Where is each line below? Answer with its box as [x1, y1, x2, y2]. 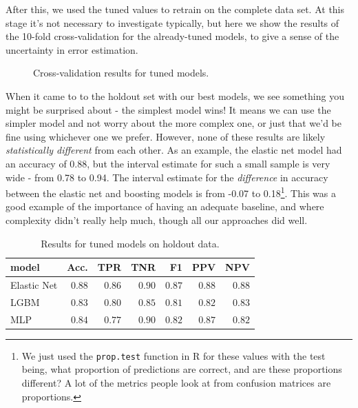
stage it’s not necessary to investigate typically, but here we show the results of [6, 15, 339, 30]
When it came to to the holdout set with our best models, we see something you [6, 88, 344, 103]
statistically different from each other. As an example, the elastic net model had [6, 143, 342, 157]
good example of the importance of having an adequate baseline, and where [6, 199, 324, 214]
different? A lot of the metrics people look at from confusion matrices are [21, 376, 331, 390]
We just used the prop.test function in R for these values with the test [21, 348, 326, 363]
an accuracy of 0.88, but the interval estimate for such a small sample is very [6, 156, 330, 170]
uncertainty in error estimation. [6, 42, 138, 57]
